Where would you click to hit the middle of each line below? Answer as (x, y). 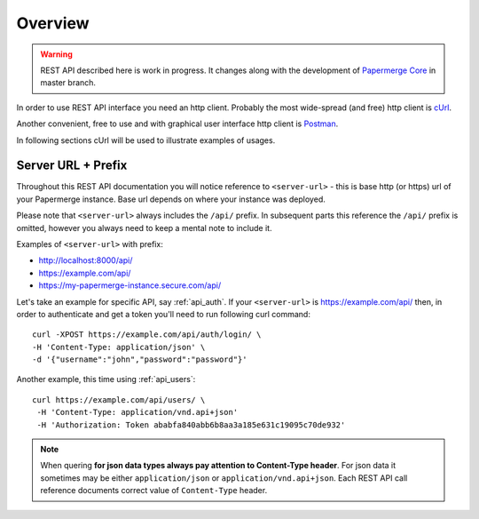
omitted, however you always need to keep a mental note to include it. (144, 228)
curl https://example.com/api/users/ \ (119, 399)
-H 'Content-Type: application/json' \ (119, 347)
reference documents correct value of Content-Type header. (154, 491)
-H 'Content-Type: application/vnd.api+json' (137, 412)
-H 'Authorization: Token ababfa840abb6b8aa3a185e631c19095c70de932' (191, 425)
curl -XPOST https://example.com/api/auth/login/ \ (147, 335)
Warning (56, 54)
